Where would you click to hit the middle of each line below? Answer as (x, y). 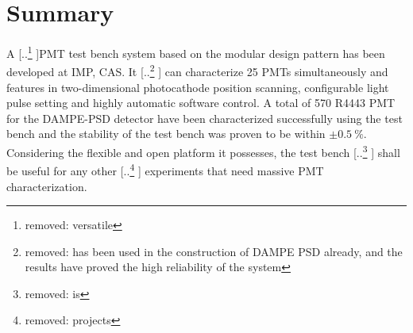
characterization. (47, 186)
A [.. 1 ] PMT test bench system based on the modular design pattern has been (196, 52)
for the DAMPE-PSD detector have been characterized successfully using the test (205, 118)
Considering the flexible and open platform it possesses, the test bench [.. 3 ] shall (203, 151)
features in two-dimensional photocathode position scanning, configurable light (198, 87)
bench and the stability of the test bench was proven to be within (166, 134)
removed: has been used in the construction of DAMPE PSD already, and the (214, 251)
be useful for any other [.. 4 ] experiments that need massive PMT (165, 169)
